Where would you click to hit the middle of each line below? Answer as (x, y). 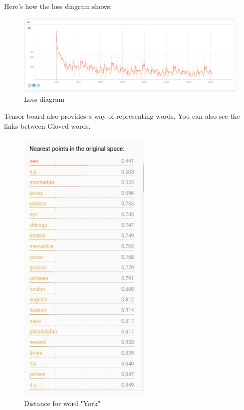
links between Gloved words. (47, 125)
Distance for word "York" (62, 403)
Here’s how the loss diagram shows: (58, 6)
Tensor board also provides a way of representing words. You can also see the (122, 116)
